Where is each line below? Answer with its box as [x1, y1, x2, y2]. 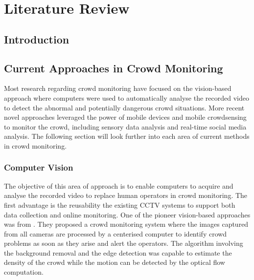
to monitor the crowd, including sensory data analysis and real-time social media [4, 121, 247, 131]
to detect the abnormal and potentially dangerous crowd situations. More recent [4, 102, 245, 112]
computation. [4, 267, 44, 277]
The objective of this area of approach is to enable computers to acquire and [4, 180, 233, 191]
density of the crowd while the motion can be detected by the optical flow [4, 257, 225, 267]
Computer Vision [4, 161, 73, 173]
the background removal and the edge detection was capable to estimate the [4, 247, 232, 258]
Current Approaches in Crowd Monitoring [4, 60, 223, 75]
